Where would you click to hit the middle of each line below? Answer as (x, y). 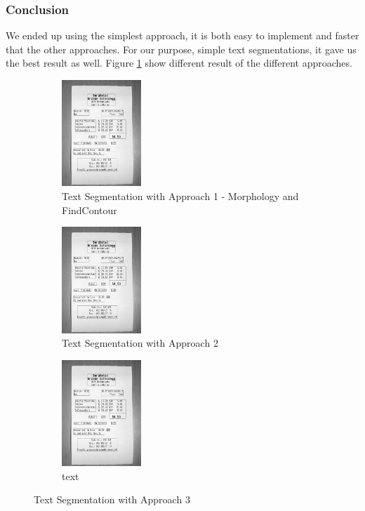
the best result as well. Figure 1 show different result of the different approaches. (179, 63)
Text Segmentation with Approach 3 (112, 499)
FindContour (89, 210)
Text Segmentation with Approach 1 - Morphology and (180, 195)
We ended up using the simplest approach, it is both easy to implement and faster (182, 35)
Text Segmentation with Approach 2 (140, 343)
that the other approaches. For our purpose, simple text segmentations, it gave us (181, 49)
